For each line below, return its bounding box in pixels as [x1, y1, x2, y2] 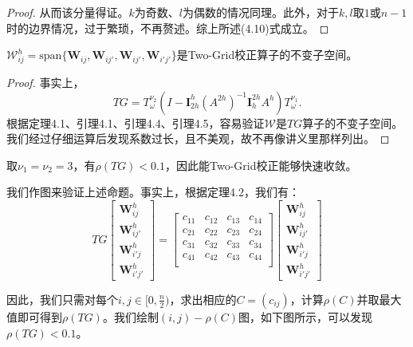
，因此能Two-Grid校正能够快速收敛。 [165, 156, 357, 173]
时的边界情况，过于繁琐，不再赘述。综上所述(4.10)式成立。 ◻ [6, 19, 329, 36]
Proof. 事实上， [6, 73, 85, 90]
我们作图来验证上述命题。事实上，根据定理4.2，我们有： [6, 183, 300, 200]
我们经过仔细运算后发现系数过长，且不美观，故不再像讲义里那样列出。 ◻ [6, 130, 390, 147]
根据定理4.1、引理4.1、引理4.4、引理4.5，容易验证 [6, 114, 265, 131]
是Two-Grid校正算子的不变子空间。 [176, 46, 358, 63]
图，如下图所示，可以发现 [238, 308, 373, 325]
